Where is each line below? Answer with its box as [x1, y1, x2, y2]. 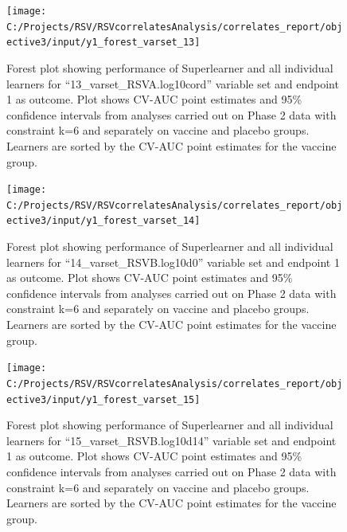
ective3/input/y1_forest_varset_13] [6, 37, 201, 49]
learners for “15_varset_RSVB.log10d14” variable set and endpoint [6, 432, 337, 448]
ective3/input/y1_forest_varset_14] [6, 215, 201, 227]
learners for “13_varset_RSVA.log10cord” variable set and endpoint [6, 75, 339, 92]
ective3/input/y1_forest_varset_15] [6, 393, 201, 405]
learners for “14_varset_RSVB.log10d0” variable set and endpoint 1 [6, 253, 340, 270]
